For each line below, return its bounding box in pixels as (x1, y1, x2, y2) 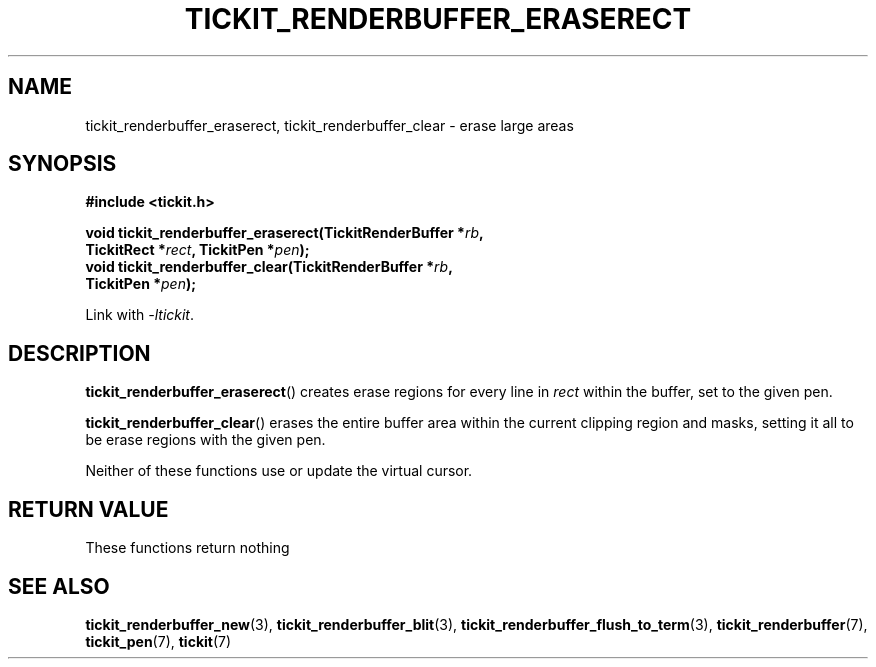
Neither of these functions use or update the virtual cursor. (85, 462, 473, 480)
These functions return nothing (85, 539, 290, 557)
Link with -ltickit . (85, 306, 195, 324)
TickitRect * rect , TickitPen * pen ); (85, 241, 310, 259)
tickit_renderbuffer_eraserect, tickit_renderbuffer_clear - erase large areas (85, 116, 574, 134)
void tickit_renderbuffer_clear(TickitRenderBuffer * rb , (85, 258, 453, 276)
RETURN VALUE (8, 496, 169, 522)
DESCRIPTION (8, 340, 151, 366)
